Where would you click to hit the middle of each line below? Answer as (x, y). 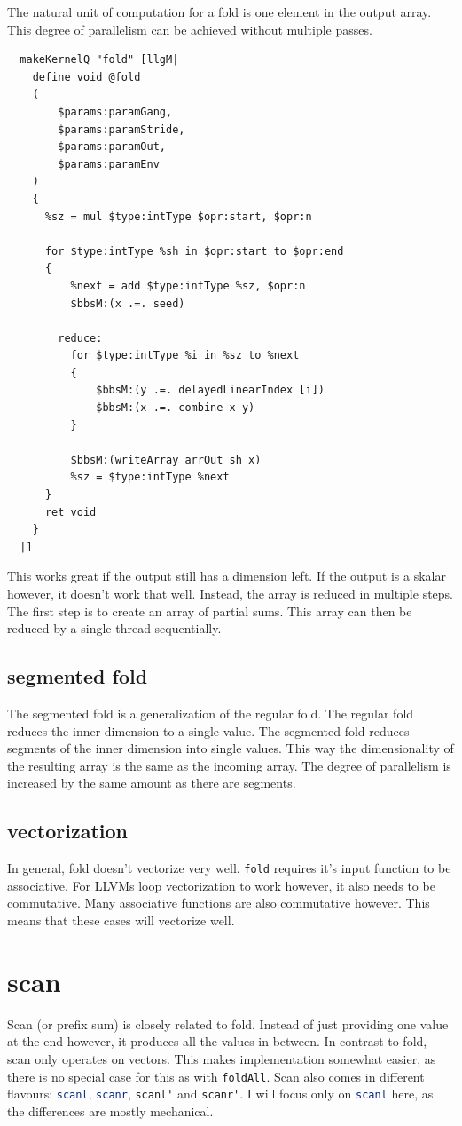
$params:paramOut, (112, 147)
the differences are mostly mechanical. (110, 1110)
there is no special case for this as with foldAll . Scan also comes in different (216, 1076)
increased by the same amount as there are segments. (152, 783)
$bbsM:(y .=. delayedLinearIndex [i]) (210, 390)
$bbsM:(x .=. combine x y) (176, 408)
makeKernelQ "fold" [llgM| (99, 60)
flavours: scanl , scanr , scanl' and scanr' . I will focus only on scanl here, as (220, 1094)
